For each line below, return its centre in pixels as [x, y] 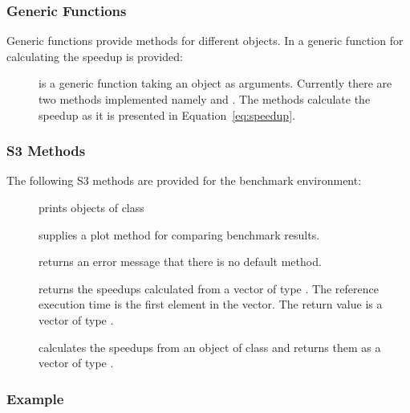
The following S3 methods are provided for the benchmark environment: [184, 180]
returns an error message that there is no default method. [180, 262]
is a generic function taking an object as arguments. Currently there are [215, 83]
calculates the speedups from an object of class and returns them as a [210, 347]
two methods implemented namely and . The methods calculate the [205, 99]
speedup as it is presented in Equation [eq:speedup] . [167, 114]
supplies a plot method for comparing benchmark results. [179, 234]
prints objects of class [91, 207]
